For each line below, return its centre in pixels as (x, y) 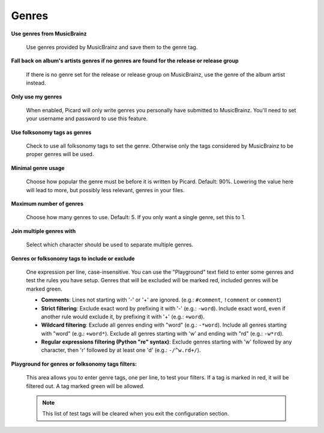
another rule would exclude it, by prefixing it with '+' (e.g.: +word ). (123, 316)
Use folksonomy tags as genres (51, 132)
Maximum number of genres (47, 204)
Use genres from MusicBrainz (49, 34)
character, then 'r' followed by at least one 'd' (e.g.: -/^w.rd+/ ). (121, 350)
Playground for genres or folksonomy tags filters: (74, 364)
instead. (36, 83)
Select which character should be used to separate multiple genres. (110, 245)
